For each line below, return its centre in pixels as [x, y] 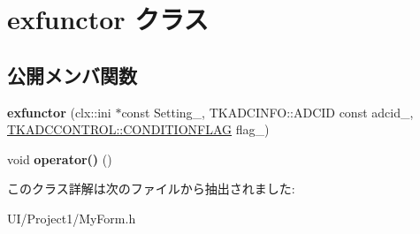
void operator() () [60, 159]
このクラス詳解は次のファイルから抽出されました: [151, 189]
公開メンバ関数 [72, 75]
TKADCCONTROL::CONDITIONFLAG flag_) [138, 129]
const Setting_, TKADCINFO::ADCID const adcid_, [267, 112]
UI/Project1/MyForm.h [72, 218]
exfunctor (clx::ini [59, 112]
